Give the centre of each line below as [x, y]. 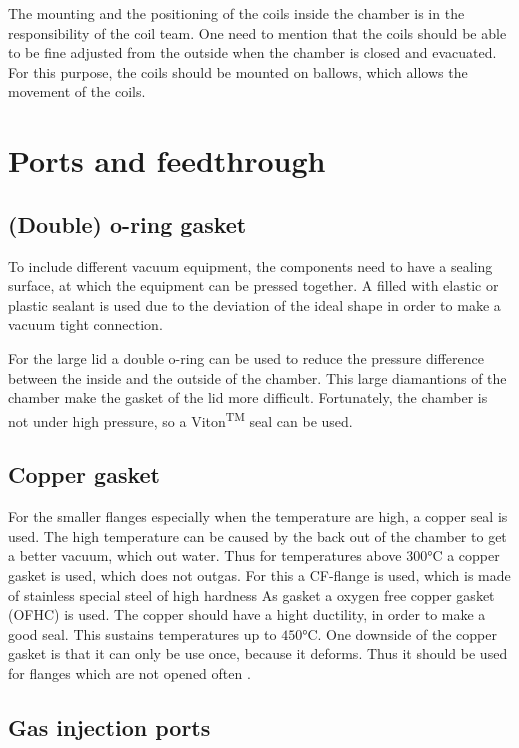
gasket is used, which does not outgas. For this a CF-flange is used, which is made [259, 574]
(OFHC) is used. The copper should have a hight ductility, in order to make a [247, 614]
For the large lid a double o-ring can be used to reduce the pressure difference [246, 357]
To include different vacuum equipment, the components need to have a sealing [250, 265]
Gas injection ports [109, 726]
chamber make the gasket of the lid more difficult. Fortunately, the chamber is [248, 397]
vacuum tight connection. [85, 324]
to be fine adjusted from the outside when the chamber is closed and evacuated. [252, 52]
